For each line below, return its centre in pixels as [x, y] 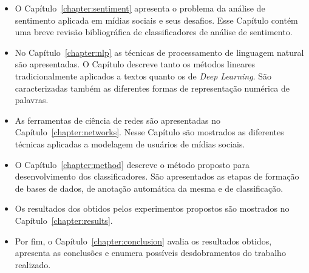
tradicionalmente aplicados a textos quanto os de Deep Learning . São [143, 76]
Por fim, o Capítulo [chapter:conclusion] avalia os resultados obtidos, [143, 241]
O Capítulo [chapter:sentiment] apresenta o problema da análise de [140, 8]
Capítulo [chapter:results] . [64, 220]
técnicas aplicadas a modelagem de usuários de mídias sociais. [130, 143]
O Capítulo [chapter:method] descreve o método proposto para [132, 164]
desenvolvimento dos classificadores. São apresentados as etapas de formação [157, 176]
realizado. [33, 264]
